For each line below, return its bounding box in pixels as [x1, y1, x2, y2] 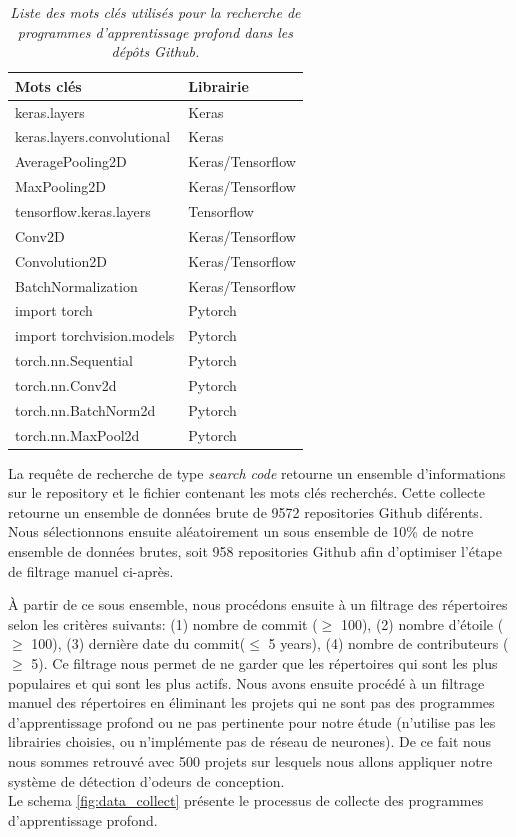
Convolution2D [15, 250, 107, 271]
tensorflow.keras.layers [15, 201, 151, 221]
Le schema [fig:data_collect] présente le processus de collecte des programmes [8, 790, 484, 811]
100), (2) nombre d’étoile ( [340, 613, 504, 634]
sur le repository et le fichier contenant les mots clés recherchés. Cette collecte [8, 482, 485, 503]
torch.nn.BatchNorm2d [15, 399, 156, 420]
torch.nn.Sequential [15, 350, 133, 371]
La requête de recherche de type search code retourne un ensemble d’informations [8, 462, 506, 483]
